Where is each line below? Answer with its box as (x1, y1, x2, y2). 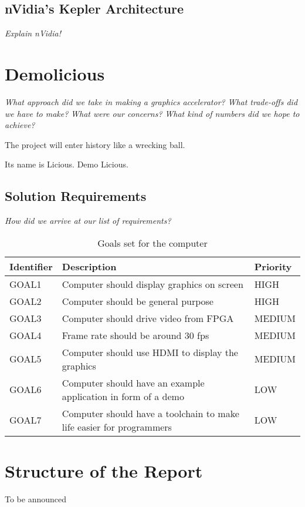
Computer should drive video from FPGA (62, 311, 234, 325)
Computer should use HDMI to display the (62, 345, 238, 359)
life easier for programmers (62, 419, 172, 434)
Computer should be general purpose (62, 294, 213, 308)
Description (62, 259, 117, 273)
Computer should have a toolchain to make (62, 406, 239, 420)
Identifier (9, 259, 53, 273)
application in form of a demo (62, 389, 184, 403)
